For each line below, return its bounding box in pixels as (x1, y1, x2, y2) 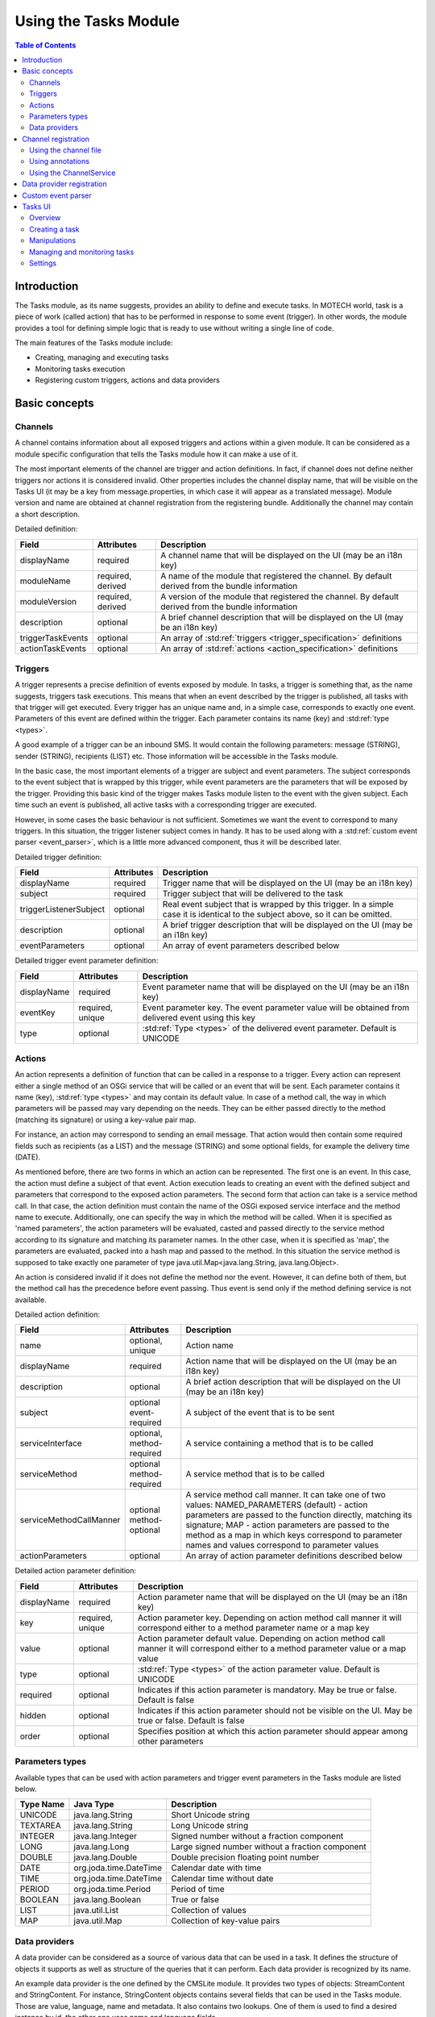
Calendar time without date (170, 1873, 274, 1884)
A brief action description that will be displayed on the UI (185, 1376, 401, 1388)
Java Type (73, 1799, 114, 1810)
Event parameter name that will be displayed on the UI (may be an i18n (142, 981, 410, 992)
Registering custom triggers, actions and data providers (35, 375, 221, 385)
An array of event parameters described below (162, 940, 340, 951)
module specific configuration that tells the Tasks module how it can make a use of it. (14, 449, 298, 459)
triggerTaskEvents (19, 632, 89, 643)
